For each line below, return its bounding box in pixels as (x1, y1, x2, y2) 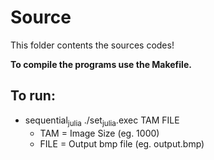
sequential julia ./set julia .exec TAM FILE (24, 114, 180, 128)
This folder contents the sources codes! (10, 39, 175, 51)
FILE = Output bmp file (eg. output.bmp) (39, 137, 205, 150)
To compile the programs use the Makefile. (10, 58, 192, 70)
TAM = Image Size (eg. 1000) (39, 127, 160, 139)
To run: (10, 87, 56, 105)
